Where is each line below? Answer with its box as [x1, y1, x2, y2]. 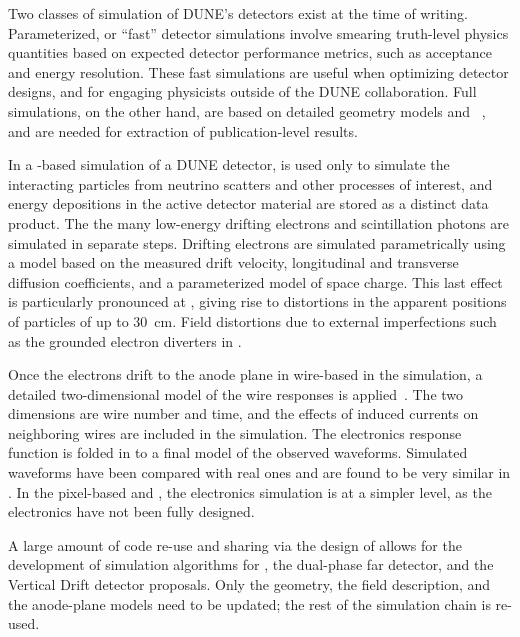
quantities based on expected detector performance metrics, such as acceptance [8, 42, 492, 63]
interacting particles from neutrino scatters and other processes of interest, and [8, 173, 493, 194]
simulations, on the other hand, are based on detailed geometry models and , [8, 100, 486, 121]
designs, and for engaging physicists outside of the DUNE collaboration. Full [8, 81, 477, 102]
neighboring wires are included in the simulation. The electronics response [8, 422, 462, 443]
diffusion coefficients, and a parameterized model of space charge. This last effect [8, 271, 503, 292]
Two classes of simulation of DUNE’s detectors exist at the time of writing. [8, 3, 468, 23]
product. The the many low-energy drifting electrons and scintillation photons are [8, 212, 509, 233]
